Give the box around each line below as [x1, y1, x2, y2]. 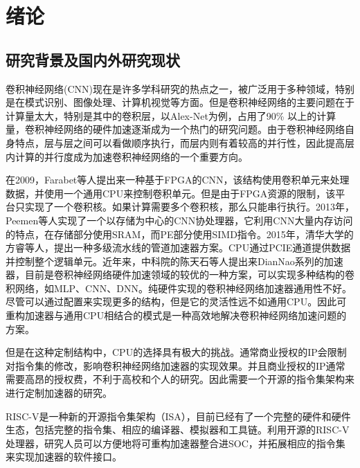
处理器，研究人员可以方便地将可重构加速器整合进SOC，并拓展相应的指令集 [6, 435, 345, 450]
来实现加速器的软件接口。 [6, 449, 122, 464]
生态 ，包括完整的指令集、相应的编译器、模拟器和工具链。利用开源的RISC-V [6, 422, 350, 437]
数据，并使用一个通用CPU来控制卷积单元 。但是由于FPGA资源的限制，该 [6, 186, 336, 200]
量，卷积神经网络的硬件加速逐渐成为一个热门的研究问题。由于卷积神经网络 [6, 122, 345, 136]
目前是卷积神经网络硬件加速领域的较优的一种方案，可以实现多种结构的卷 [24, 267, 354, 282]
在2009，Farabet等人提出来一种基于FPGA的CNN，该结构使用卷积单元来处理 [6, 172, 350, 187]
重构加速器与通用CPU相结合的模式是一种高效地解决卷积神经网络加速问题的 [6, 308, 347, 323]
